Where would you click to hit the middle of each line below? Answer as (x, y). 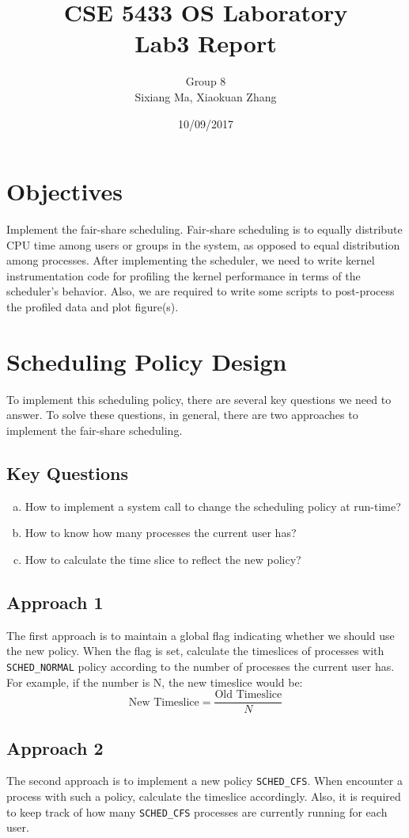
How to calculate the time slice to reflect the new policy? (163, 559)
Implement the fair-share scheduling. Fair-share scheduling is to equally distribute (204, 229)
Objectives (64, 191)
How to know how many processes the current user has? (161, 533)
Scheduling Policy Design (147, 361)
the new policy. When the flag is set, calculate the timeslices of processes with (195, 651)
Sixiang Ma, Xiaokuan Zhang (206, 96)
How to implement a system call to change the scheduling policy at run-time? (213, 506)
